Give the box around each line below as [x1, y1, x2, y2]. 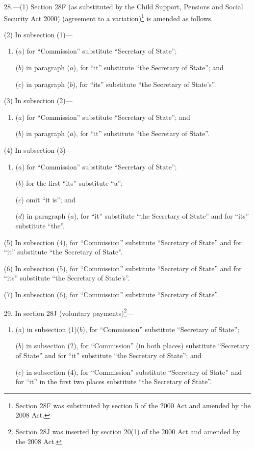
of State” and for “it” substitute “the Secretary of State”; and [15, 350, 202, 360]
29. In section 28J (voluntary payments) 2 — [4, 306, 134, 318]
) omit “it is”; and [21, 194, 76, 204]
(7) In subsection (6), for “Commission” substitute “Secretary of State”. [4, 289, 219, 299]
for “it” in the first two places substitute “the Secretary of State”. [15, 376, 212, 387]
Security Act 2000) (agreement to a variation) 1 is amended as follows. [4, 11, 213, 23]
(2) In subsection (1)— [4, 29, 73, 39]
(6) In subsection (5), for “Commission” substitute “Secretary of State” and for [4, 263, 242, 273]
